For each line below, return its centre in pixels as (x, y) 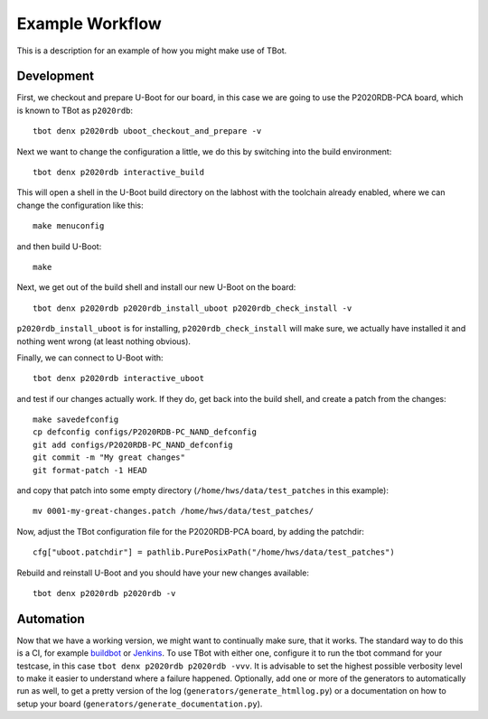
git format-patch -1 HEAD (90, 470)
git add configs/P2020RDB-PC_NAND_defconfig (133, 444)
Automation (51, 619)
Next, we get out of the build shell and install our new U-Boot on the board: (156, 287)
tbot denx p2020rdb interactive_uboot (119, 378)
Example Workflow (89, 23)
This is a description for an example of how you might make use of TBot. (152, 51)
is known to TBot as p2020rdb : (75, 110)
